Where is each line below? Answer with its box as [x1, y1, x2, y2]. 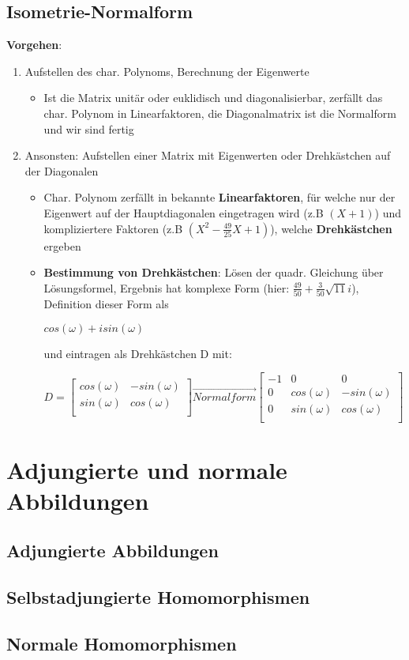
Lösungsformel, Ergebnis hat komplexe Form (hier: [43, 279, 290, 296]
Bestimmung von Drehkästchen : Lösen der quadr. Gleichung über [43, 264, 384, 281]
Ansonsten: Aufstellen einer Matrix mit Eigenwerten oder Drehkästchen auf [24, 147, 391, 164]
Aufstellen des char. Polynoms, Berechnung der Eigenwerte [24, 62, 310, 79]
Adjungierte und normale [6, 453, 287, 485]
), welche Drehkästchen [270, 220, 392, 236]
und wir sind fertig [43, 120, 134, 137]
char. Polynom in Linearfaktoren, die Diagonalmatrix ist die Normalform [43, 104, 396, 121]
